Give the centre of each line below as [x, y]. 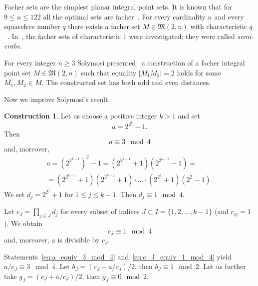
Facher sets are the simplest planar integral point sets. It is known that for [118, 6]
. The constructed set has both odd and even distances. [126, 82]
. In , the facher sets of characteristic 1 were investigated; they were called [121, 36]
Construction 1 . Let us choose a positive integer [81, 116]
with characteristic [219, 26]
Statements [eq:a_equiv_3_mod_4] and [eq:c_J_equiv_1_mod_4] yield [118, 256]
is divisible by [79, 240]
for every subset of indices [100, 211]
